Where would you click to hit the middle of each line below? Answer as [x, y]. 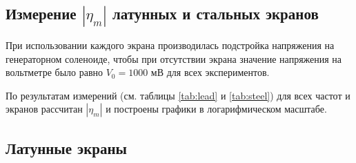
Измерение [41, 13]
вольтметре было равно [55, 72]
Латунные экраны [66, 147]
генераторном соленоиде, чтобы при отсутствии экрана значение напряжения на [174, 58]
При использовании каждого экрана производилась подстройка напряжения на [170, 45]
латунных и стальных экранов [215, 13]
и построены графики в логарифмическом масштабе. [216, 109]
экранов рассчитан [44, 109]
